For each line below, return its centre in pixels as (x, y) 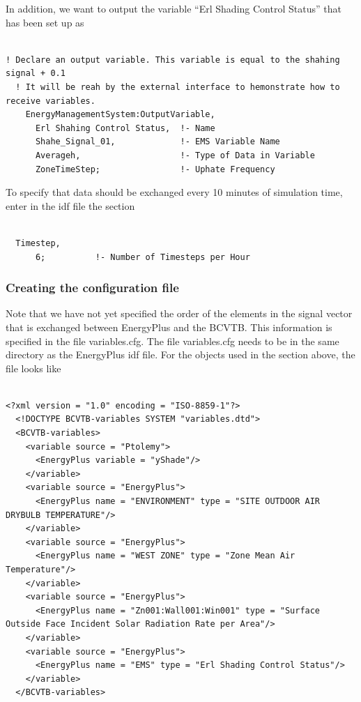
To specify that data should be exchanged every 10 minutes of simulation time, (174, 192)
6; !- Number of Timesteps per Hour (143, 257)
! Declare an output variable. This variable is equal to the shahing (173, 60)
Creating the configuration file (92, 288)
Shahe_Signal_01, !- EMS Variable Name (158, 142)
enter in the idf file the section (70, 205)
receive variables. (51, 101)
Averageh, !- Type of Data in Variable (175, 155)
